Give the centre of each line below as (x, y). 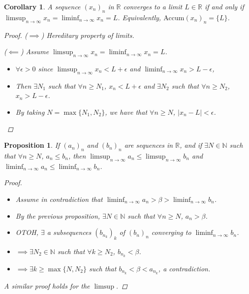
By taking (30, 112)
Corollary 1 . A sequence (42, 6)
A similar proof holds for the (47, 285)
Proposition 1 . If (32, 145)
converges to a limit (153, 6)
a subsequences (69, 232)
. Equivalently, (140, 17)
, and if (191, 145)
